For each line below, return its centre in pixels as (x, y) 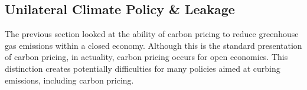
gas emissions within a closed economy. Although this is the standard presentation (153, 45)
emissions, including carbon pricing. (69, 80)
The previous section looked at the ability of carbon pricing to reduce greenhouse (152, 34)
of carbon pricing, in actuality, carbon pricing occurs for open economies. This (146, 57)
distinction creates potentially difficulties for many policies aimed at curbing (143, 68)
